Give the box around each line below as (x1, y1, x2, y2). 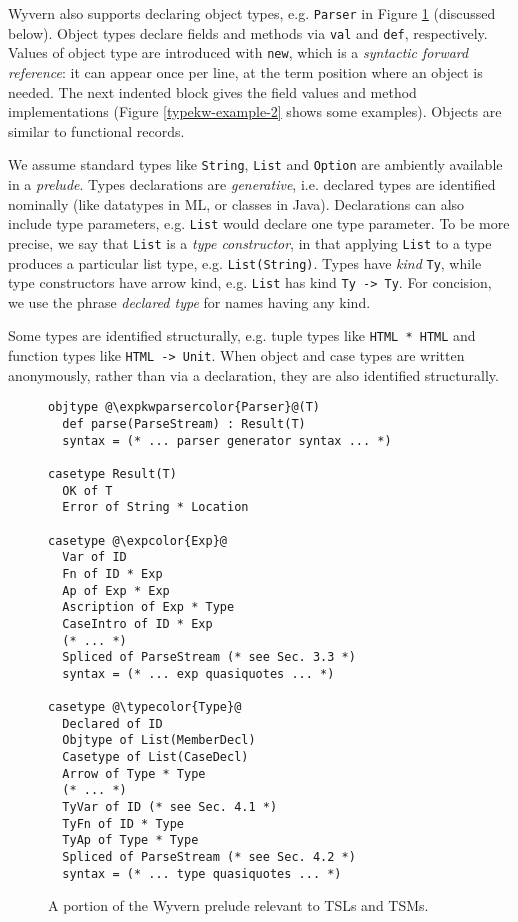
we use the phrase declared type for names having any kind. (8, 291, 371, 312)
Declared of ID (62, 716, 163, 731)
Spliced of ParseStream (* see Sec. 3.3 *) (62, 650, 356, 665)
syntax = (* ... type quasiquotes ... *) (62, 866, 342, 881)
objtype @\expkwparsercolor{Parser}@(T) (48, 400, 321, 415)
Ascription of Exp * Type (62, 600, 235, 615)
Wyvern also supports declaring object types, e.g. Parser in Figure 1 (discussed (8, 3, 496, 23)
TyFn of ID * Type (62, 816, 185, 831)
